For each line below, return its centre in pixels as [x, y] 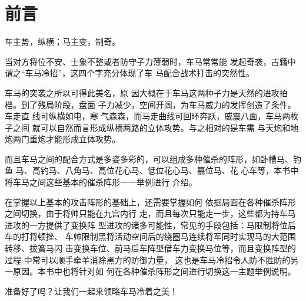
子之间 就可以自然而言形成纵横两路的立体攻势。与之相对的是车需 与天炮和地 [152, 127]
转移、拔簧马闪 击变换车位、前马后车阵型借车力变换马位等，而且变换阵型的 [150, 248]
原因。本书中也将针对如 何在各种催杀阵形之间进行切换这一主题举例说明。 [154, 271]
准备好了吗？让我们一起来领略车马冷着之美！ [91, 291]
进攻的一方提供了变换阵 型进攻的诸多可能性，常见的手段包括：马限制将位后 [150, 225]
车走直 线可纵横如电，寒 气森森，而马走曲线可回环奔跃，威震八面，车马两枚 [152, 116]
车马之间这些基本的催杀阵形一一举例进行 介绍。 [105, 182]
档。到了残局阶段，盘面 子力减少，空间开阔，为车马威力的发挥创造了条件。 [150, 104]
